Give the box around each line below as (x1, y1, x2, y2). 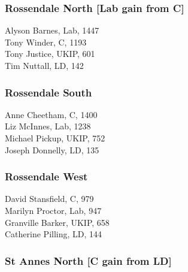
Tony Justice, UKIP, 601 (5, 47, 95, 60)
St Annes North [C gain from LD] (5, 253, 172, 268)
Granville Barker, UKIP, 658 (5, 216, 110, 228)
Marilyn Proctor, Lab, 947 (5, 204, 102, 216)
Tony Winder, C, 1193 (5, 35, 87, 48)
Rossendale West (5, 169, 88, 184)
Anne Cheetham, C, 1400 (5, 108, 98, 120)
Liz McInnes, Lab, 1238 (5, 120, 91, 132)
